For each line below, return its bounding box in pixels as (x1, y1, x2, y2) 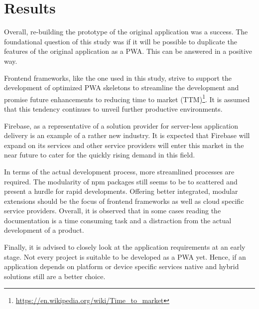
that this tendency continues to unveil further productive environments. (4, 103, 223, 114)
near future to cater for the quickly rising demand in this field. (4, 150, 195, 160)
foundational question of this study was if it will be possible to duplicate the (4, 36, 237, 46)
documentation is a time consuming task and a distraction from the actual (4, 215, 232, 225)
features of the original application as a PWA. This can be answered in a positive (4, 46, 253, 56)
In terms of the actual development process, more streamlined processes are (4, 166, 235, 176)
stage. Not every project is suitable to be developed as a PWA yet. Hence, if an (4, 251, 246, 262)
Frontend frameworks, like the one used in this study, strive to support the (4, 72, 232, 83)
